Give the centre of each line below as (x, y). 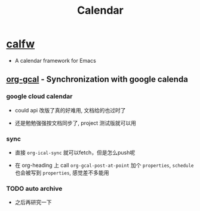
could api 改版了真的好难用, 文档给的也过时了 (70, 110)
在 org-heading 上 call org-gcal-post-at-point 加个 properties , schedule (104, 165)
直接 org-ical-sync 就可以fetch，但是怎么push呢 (75, 152)
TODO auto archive (34, 188)
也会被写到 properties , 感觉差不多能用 (62, 172)
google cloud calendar (39, 96)
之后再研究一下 (33, 202)
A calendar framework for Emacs (56, 60)
